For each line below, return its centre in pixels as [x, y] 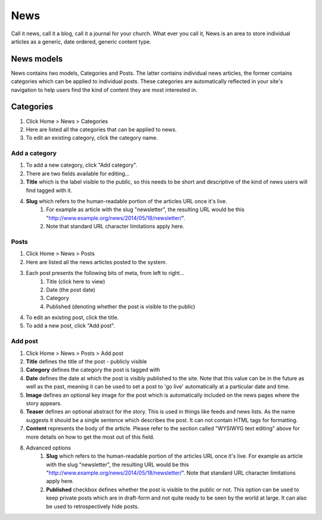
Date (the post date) [71, 289]
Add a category [34, 154]
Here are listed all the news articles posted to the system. [96, 262]
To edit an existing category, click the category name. [92, 138]
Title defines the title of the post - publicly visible [86, 361]
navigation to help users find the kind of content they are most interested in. [104, 90]
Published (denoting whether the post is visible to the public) [121, 306]
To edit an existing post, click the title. [72, 317]
